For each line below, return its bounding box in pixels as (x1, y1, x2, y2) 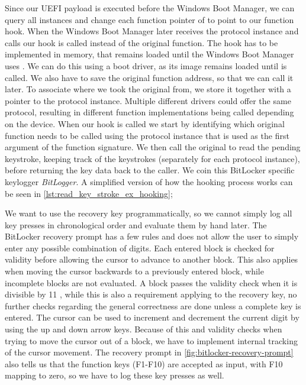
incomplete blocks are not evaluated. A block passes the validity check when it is (5, 276, 298, 289)
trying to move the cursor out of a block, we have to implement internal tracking (5, 334, 298, 347)
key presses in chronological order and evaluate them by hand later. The (5, 218, 267, 231)
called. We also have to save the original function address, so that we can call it (5, 71, 294, 83)
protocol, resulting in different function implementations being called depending (5, 106, 294, 118)
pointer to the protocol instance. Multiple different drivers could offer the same (5, 94, 291, 106)
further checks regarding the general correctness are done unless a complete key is (5, 299, 301, 312)
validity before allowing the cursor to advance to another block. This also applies (5, 253, 298, 266)
